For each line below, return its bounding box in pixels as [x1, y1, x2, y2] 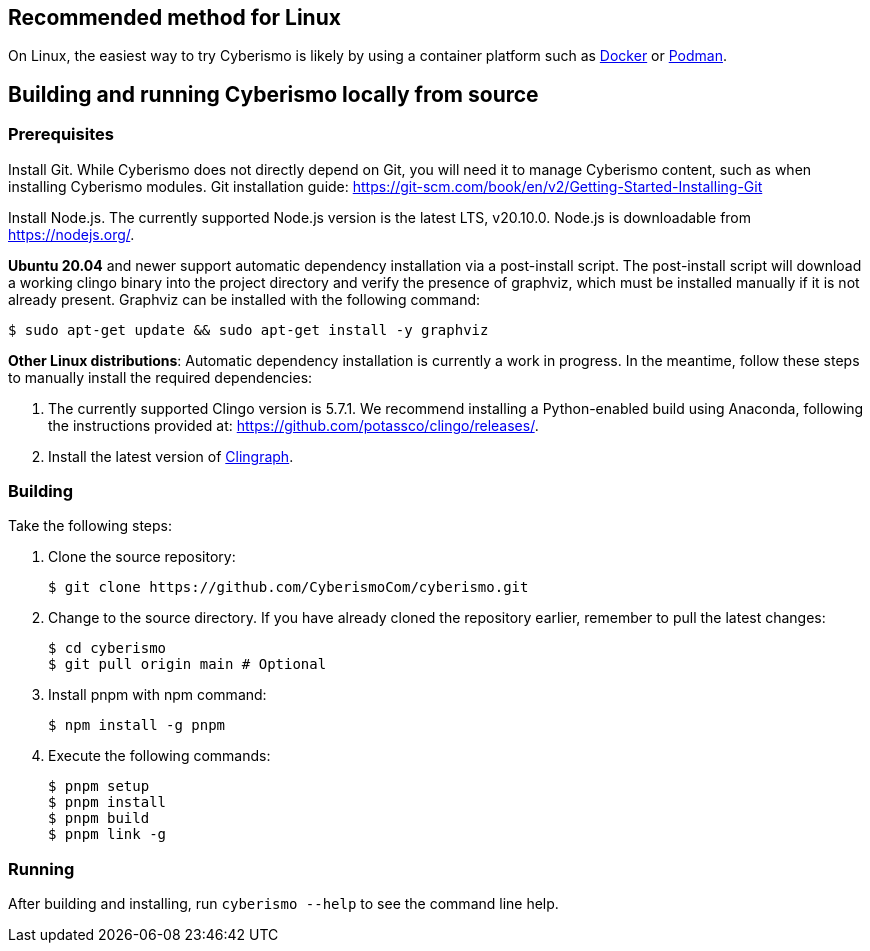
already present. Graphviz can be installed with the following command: [8, 290, 481, 308]
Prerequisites [8, 124, 114, 145]
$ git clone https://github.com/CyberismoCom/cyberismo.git [48, 579, 529, 596]
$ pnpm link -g [48, 826, 167, 843]
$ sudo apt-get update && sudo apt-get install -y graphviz [8, 321, 489, 338]
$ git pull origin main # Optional [48, 656, 327, 673]
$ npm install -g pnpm [48, 717, 226, 734]
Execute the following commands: [48, 747, 271, 765]
